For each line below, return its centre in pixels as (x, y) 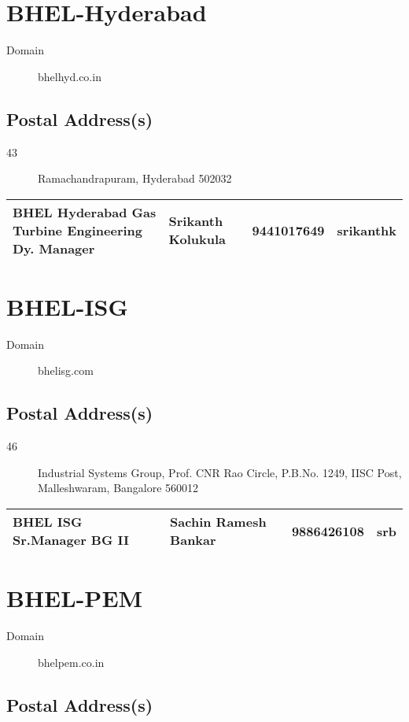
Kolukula (197, 239)
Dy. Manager (54, 248)
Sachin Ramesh (218, 522)
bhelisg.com (66, 370)
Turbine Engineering (78, 230)
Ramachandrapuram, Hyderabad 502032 (135, 178)
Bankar (193, 540)
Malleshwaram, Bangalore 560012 (118, 488)
